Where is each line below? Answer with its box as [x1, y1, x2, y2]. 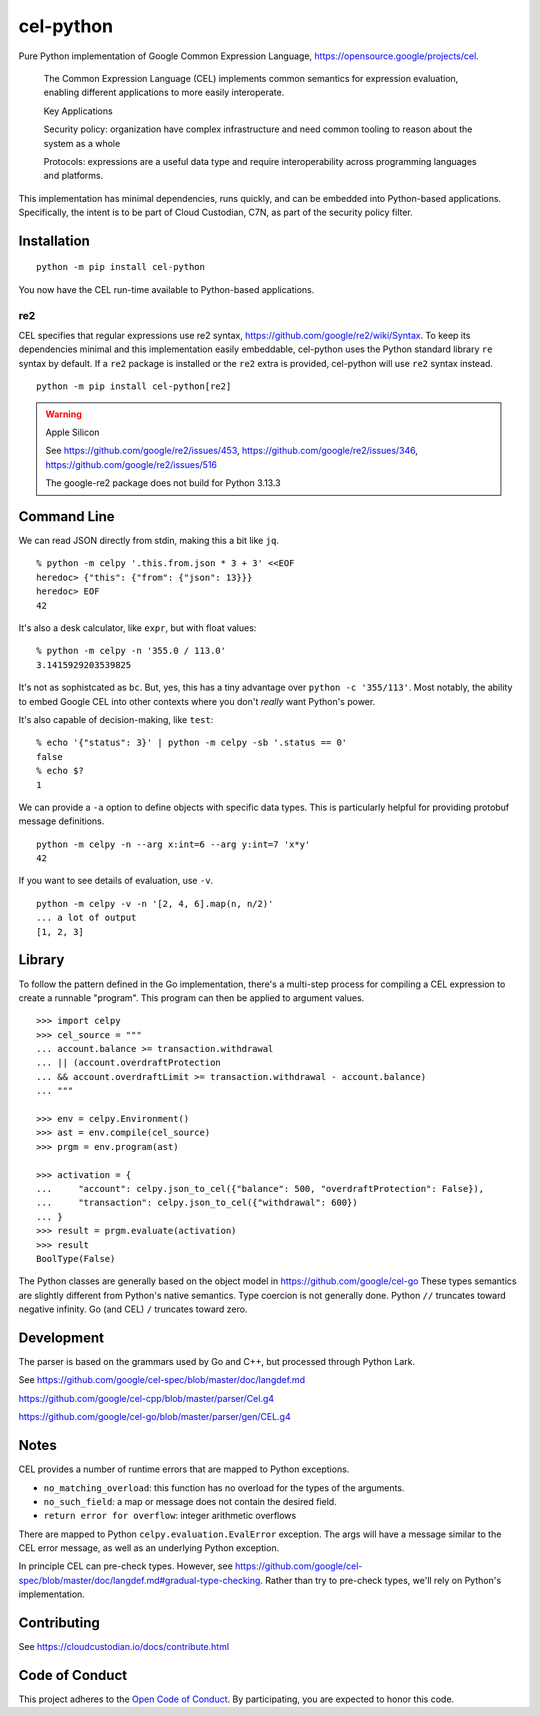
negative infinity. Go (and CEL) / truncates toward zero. [18, 1303, 248, 1315]
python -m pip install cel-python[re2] [36, 381, 232, 392]
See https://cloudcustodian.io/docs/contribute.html [18, 1641, 230, 1653]
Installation [18, 232, 90, 249]
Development [18, 1329, 105, 1346]
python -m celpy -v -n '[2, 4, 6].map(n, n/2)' [36, 898, 274, 909]
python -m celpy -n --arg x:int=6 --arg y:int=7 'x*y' [36, 838, 311, 850]
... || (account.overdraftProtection [36, 1057, 222, 1069]
